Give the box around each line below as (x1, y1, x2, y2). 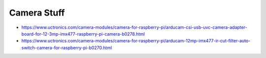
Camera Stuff (9, 7, 65, 18)
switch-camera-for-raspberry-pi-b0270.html (21, 44, 112, 51)
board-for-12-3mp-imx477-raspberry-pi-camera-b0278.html (21, 31, 145, 37)
